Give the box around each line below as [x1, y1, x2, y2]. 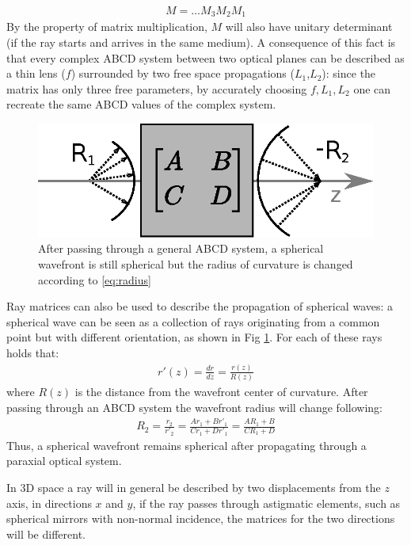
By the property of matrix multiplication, [6, 18, 207, 35]
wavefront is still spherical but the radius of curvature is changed [38, 256, 353, 272]
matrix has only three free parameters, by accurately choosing [6, 80, 307, 97]
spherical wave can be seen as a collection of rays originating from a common [6, 313, 380, 330]
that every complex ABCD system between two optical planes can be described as [6, 49, 405, 66]
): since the [322, 65, 376, 82]
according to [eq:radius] [38, 271, 151, 288]
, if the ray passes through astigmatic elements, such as [132, 494, 401, 511]
